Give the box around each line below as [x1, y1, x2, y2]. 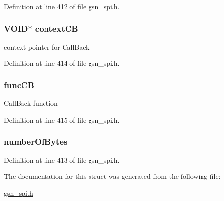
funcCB [4, 78, 34, 91]
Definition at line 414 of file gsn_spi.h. [4, 58, 120, 68]
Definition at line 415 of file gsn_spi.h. [4, 114, 120, 125]
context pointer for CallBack [4, 41, 90, 51]
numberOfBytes [4, 135, 67, 148]
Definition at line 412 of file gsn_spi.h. [4, 1, 120, 11]
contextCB [35, 22, 78, 34]
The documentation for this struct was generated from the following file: [4, 171, 221, 181]
